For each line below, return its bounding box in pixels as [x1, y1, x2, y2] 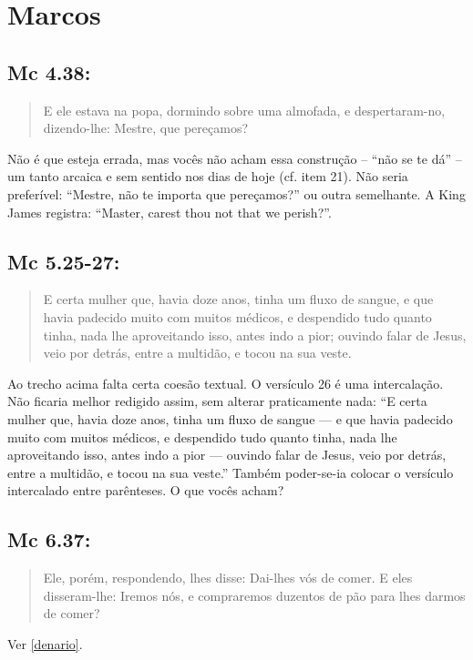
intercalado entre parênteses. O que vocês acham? [7, 481, 284, 500]
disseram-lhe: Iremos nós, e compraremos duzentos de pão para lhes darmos [43, 585, 466, 604]
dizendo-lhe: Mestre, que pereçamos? [43, 118, 249, 137]
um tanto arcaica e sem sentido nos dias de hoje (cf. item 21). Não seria [7, 167, 408, 186]
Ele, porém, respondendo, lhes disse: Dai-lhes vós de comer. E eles [43, 568, 413, 587]
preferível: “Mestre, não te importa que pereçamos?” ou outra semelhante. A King [7, 184, 466, 203]
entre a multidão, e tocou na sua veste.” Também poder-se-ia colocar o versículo [7, 462, 454, 482]
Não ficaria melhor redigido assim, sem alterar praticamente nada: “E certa [7, 391, 427, 411]
